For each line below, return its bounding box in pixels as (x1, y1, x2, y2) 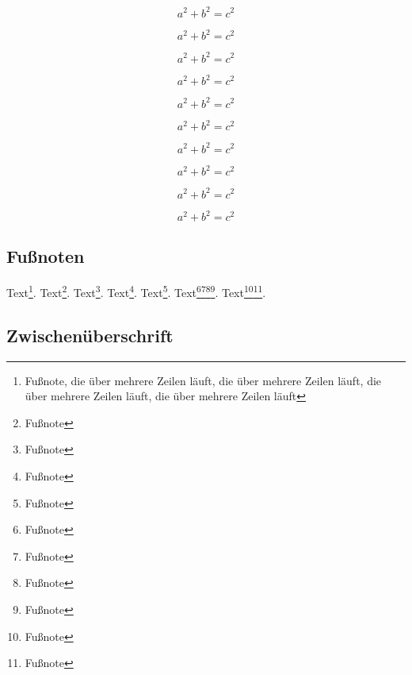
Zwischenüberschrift (6, 322, 174, 347)
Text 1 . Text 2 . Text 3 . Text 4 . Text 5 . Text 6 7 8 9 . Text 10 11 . (6, 282, 266, 300)
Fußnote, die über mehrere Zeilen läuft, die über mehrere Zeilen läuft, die (25, 372, 382, 388)
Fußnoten (6, 244, 85, 268)
